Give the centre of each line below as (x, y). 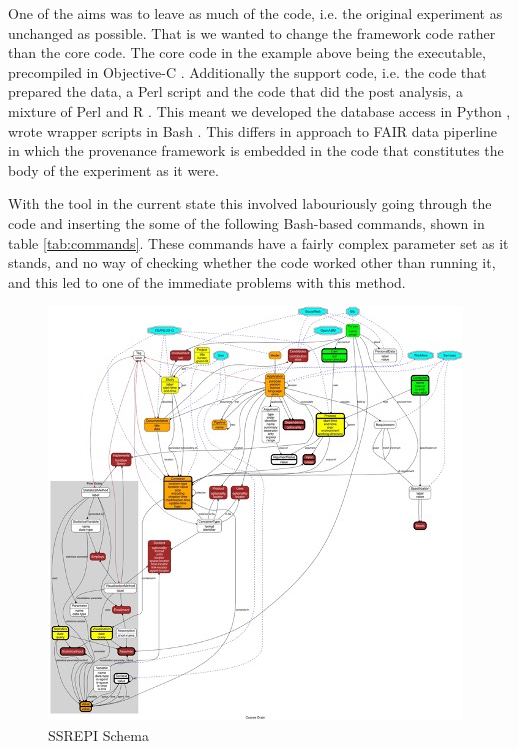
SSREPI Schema (98, 734)
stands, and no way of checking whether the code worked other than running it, (252, 262)
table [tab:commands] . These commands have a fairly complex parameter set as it (258, 242)
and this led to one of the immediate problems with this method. (207, 281)
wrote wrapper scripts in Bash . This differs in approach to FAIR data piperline (252, 130)
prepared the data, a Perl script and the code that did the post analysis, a (235, 91)
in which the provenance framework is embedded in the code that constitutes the (256, 150)
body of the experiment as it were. (113, 169)
